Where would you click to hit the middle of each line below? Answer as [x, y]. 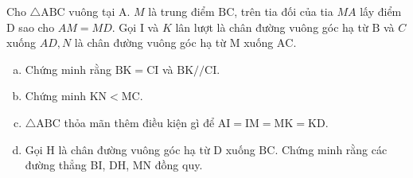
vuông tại [92, 11]
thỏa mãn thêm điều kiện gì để [139, 122]
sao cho [37, 27]
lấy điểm [381, 11]
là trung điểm [181, 11]
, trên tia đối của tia [284, 11]
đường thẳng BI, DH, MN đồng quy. [114, 165]
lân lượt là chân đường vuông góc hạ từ [272, 27]
